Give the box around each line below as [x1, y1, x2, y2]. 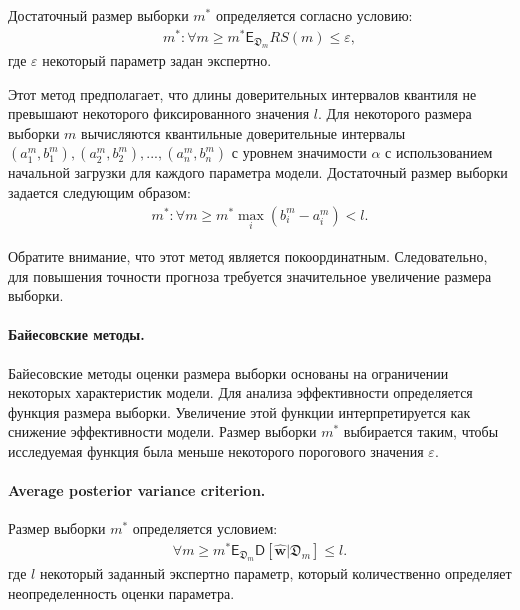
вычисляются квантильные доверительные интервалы [81, 122, 406, 143]
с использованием [385, 142, 493, 163]
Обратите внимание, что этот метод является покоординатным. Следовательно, [8, 245, 488, 266]
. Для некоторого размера [317, 103, 472, 124]
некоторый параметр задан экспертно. [42, 50, 272, 71]
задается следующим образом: [8, 182, 191, 203]
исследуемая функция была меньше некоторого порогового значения [8, 440, 424, 461]
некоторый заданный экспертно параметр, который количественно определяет [39, 563, 512, 584]
